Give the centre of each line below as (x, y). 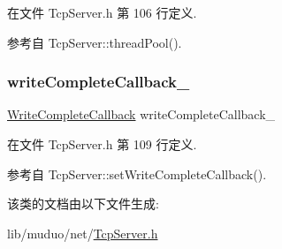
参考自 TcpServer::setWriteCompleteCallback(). (137, 174)
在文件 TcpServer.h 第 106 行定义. (102, 12)
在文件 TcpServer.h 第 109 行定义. (102, 144)
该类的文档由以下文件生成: (83, 204)
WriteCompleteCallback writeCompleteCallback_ (141, 114)
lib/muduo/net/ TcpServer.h (83, 233)
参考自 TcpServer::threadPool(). (95, 42)
